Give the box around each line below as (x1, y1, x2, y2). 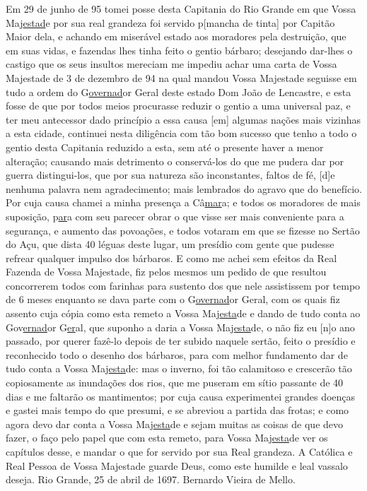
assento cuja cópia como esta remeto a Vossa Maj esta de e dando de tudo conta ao (6, 306, 361, 321)
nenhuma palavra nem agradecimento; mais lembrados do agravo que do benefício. (6, 181, 362, 196)
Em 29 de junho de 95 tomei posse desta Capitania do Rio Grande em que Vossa (6, 1, 356, 16)
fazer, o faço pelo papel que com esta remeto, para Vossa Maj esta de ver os (6, 430, 328, 445)
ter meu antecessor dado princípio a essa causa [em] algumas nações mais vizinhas (6, 112, 361, 126)
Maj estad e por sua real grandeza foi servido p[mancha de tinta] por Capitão (6, 15, 335, 30)
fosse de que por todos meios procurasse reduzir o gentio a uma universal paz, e (6, 98, 351, 113)
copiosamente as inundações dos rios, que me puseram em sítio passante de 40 (6, 375, 344, 390)
